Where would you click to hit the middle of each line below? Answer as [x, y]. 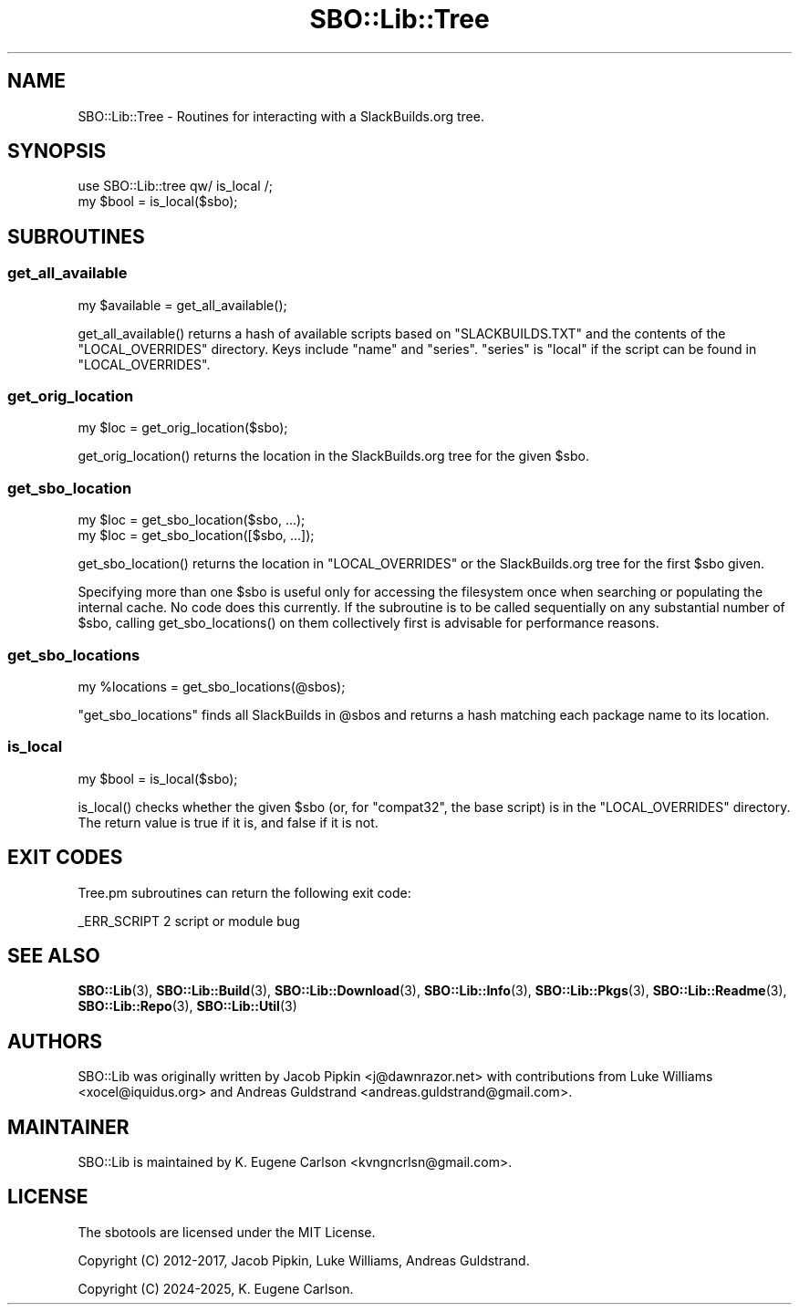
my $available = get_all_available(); [182, 305]
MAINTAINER [68, 1127]
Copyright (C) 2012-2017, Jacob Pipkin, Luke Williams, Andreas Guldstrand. [304, 1260]
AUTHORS [55, 1041]
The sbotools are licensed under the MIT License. [227, 1232]
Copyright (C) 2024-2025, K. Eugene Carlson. [216, 1288]
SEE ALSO [54, 955]
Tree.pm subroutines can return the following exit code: [244, 892]
